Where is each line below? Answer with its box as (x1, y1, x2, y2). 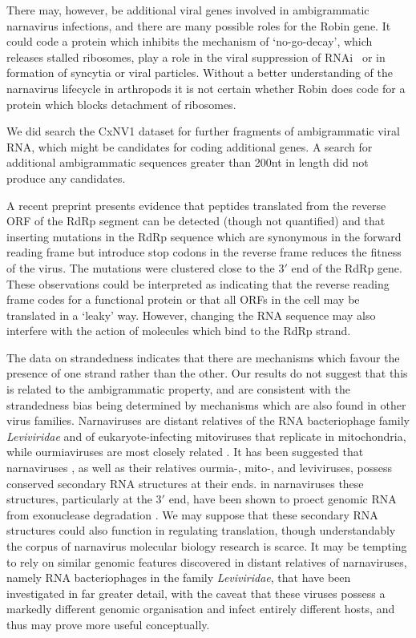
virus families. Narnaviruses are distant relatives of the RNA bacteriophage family (6, 412, 410, 429)
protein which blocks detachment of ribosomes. (6, 95, 236, 112)
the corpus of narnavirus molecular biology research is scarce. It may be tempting (6, 538, 407, 554)
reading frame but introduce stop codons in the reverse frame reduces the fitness (6, 244, 402, 260)
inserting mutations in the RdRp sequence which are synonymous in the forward (6, 228, 402, 244)
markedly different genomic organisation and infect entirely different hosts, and (6, 600, 395, 617)
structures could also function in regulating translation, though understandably (6, 522, 396, 539)
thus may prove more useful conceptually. (6, 616, 210, 632)
